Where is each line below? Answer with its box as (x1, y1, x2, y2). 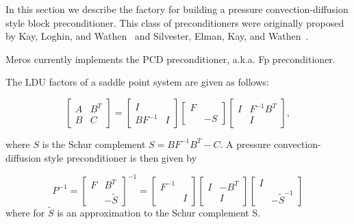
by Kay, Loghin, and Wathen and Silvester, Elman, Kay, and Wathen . (5, 29, 309, 43)
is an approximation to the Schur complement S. (57, 205, 261, 219)
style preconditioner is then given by (44, 150, 197, 164)
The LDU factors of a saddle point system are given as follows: (5, 75, 269, 89)
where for (5, 205, 45, 219)
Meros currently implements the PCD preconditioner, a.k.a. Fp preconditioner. (5, 51, 336, 66)
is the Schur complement (42, 136, 146, 151)
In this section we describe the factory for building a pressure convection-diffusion (5, 2, 349, 16)
